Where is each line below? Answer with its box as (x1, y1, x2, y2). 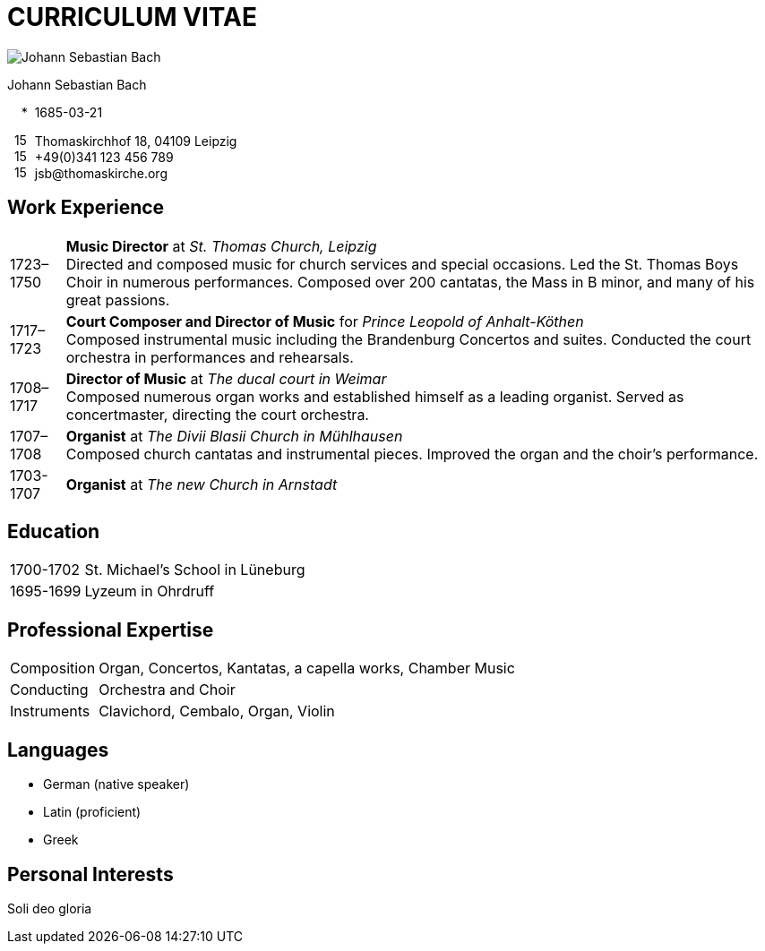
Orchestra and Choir (99, 681, 236, 699)
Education (7, 520, 100, 544)
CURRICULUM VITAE (7, 2, 257, 32)
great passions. (65, 290, 170, 309)
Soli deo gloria (7, 900, 92, 916)
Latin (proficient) (43, 804, 142, 820)
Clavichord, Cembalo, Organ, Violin (99, 702, 335, 721)
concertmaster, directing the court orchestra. (65, 405, 369, 424)
